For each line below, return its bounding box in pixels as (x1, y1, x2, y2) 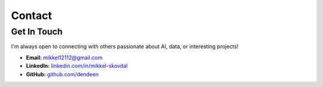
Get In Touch (11, 26, 63, 37)
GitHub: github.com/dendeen (26, 70, 99, 77)
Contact (11, 9, 52, 22)
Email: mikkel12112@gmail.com (26, 54, 103, 61)
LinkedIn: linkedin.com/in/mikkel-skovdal (26, 63, 128, 70)
